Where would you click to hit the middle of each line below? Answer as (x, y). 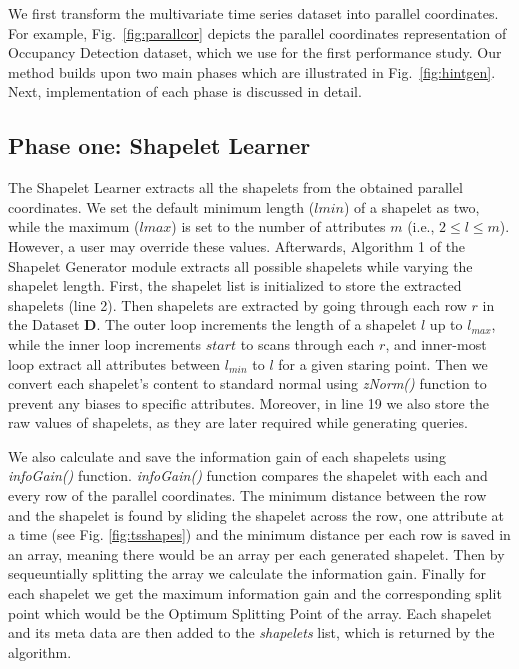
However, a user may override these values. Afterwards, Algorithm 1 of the (237, 245)
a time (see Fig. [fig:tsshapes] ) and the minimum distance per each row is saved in (259, 534)
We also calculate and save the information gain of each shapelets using (227, 455)
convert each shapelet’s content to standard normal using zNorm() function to (247, 383)
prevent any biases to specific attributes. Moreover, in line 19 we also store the (248, 402)
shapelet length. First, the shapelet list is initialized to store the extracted (235, 285)
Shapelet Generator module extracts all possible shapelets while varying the (240, 265)
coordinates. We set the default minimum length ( (161, 206)
